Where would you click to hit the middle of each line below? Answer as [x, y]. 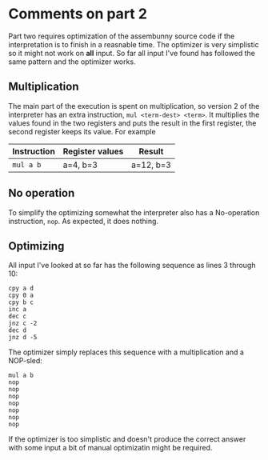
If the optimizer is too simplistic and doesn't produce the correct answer [127, 439]
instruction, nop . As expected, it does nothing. [83, 221]
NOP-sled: [25, 361]
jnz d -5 [23, 338]
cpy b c [21, 302]
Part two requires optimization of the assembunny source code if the [122, 36]
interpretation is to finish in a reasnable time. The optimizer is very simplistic [134, 44]
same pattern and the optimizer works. [72, 62]
